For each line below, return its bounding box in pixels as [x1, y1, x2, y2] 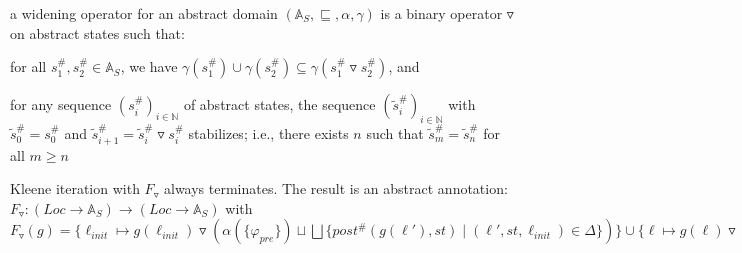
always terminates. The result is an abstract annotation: [163, 178, 508, 199]
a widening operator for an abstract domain [10, 3, 278, 23]
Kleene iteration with [10, 178, 140, 199]
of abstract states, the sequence [183, 94, 376, 115]
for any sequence [10, 94, 112, 115]
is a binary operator [380, 3, 503, 23]
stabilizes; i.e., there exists [188, 122, 349, 143]
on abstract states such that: [10, 22, 185, 43]
